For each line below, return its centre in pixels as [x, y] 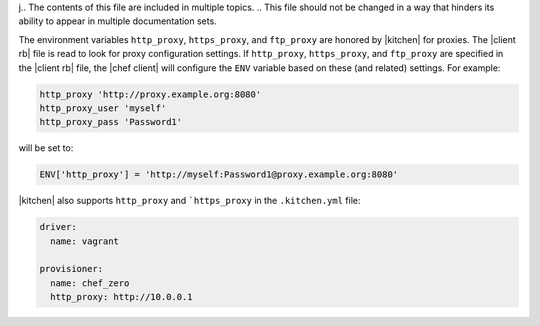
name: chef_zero [90, 283]
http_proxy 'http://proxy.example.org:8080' [150, 94]
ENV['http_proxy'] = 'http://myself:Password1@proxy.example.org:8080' [219, 174]
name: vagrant [85, 241]
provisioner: [71, 269]
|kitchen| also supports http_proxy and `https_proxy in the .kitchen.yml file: [189, 201]
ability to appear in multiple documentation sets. [117, 21]
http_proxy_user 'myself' [103, 108]
